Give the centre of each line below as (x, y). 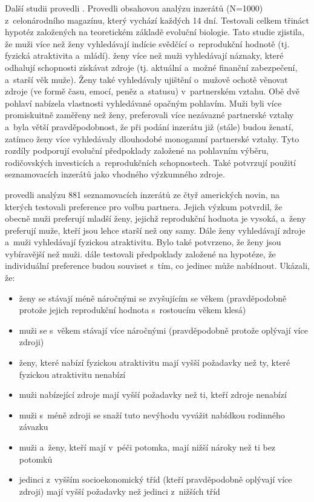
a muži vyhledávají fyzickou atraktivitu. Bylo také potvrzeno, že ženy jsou (143, 242)
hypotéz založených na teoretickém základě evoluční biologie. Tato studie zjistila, (155, 32)
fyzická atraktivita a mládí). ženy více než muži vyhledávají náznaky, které (144, 55)
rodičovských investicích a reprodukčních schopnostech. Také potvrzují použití (150, 162)
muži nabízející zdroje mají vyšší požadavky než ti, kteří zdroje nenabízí (153, 395)
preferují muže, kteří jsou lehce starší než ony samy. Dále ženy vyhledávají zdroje (155, 230)
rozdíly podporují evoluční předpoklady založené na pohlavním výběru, (137, 150)
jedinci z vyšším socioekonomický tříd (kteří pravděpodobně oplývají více (155, 479)
